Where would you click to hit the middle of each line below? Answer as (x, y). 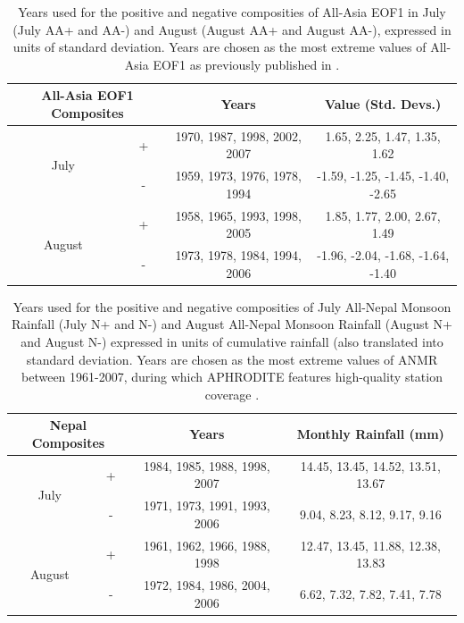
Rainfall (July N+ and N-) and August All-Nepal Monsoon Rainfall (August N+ (232, 324)
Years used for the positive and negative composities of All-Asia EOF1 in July (232, 12)
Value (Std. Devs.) (383, 104)
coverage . (232, 394)
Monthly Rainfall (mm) (370, 434)
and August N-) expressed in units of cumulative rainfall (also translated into (232, 341)
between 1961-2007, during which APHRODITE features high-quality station (232, 377)
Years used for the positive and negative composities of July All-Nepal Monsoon (232, 306)
